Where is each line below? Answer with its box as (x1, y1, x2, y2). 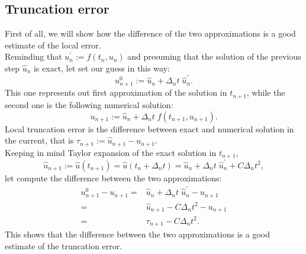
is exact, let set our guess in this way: (33, 61, 170, 74)
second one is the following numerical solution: (5, 98, 173, 110)
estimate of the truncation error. (5, 239, 123, 252)
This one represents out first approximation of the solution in (5, 86, 227, 99)
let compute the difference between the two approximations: (5, 171, 222, 184)
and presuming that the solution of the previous (127, 50, 301, 63)
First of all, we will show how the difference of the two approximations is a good (5, 27, 296, 40)
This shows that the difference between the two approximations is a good (5, 228, 270, 240)
